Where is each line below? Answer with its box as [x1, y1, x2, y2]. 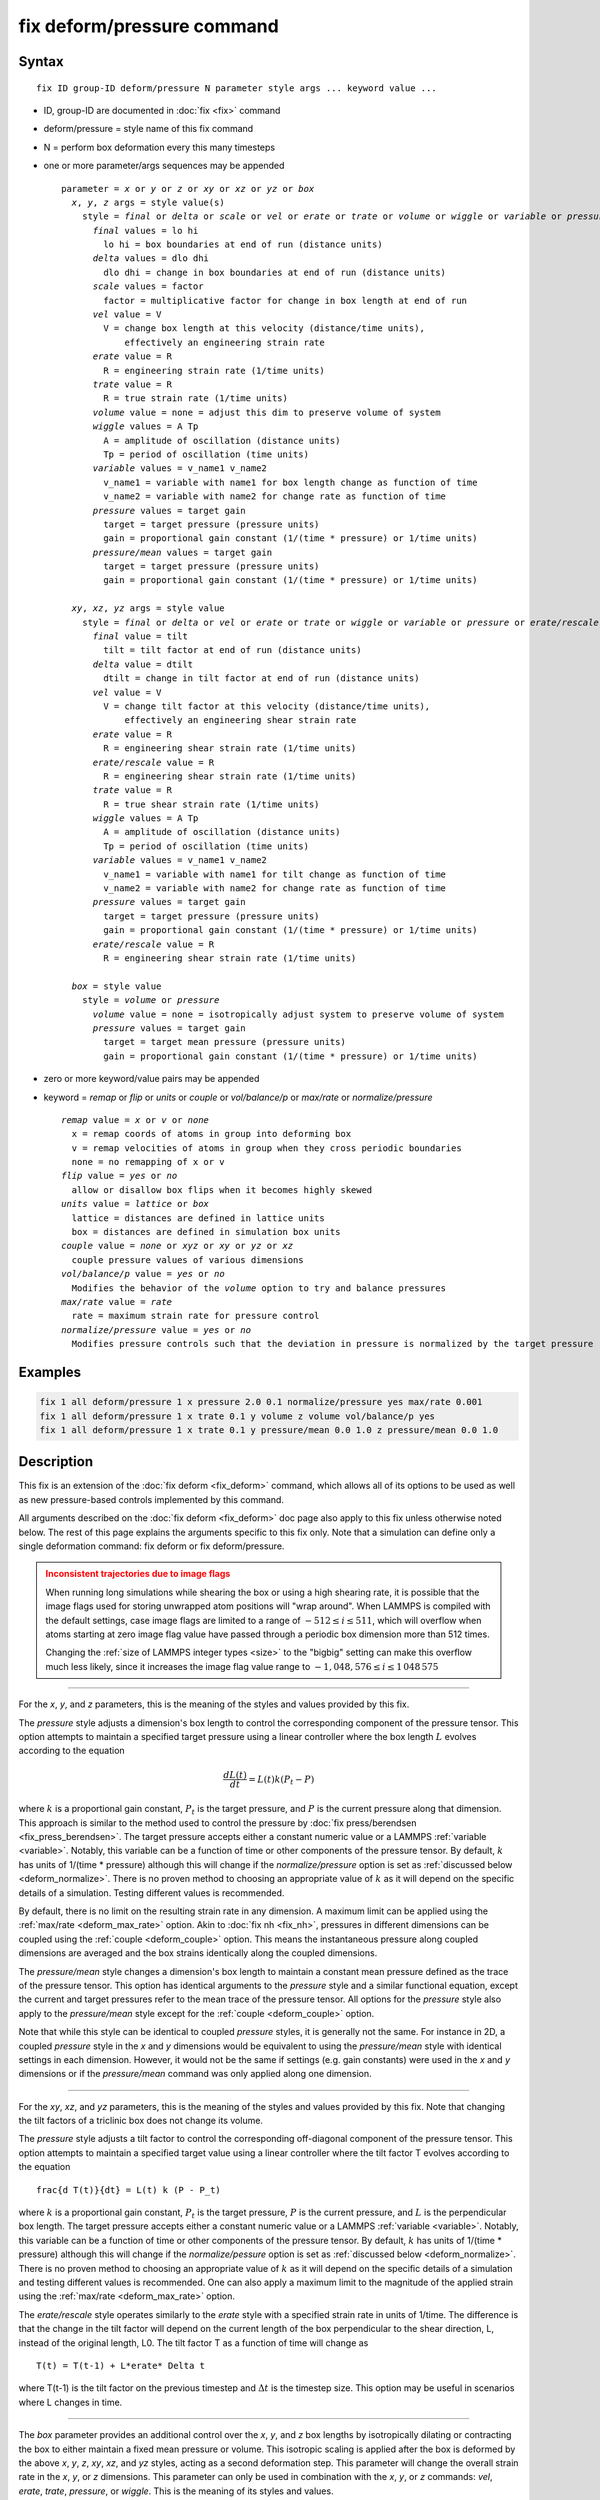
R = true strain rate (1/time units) [103, 393, 289, 404]
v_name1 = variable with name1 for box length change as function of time [103, 476, 478, 488]
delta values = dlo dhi [92, 253, 210, 264]
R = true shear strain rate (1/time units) [103, 798, 320, 810]
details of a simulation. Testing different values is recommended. [18, 1886, 285, 1899]
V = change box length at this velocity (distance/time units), [103, 323, 425, 334]
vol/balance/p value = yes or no [61, 1268, 225, 1280]
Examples [18, 1363, 82, 1380]
